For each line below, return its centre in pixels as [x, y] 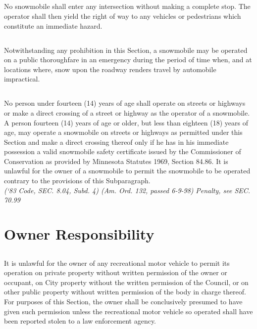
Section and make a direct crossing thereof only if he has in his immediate [116, 142]
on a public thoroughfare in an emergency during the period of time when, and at [128, 60]
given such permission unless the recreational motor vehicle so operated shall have [128, 311]
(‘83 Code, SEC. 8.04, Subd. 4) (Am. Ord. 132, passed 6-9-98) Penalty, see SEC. [127, 190]
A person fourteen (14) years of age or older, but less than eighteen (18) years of [126, 122]
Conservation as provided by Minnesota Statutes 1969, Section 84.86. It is [116, 161]
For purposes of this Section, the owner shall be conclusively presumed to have [123, 301]
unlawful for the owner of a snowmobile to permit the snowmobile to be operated [127, 171]
